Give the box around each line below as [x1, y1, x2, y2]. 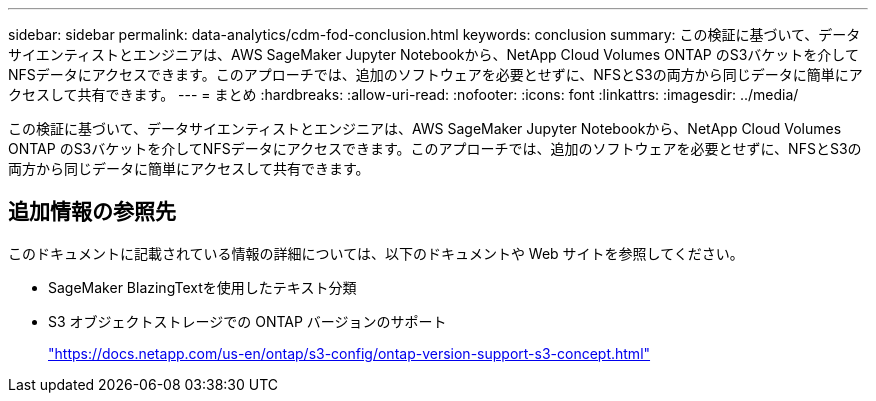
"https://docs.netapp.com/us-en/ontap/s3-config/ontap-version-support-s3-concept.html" [48, 344, 651, 362]
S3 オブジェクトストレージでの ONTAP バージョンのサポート [48, 312, 447, 330]
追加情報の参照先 [8, 199, 176, 225]
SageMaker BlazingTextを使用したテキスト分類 [48, 278, 357, 296]
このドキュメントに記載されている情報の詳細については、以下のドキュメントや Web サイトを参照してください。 [8, 244, 744, 262]
